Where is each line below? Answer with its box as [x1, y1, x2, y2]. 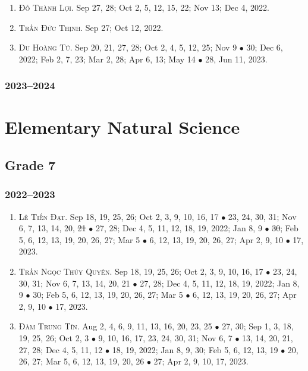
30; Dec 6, [246, 41, 283, 54]
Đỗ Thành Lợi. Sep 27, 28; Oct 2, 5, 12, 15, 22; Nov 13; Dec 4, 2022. [18, 1, 269, 13]
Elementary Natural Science [5, 115, 240, 139]
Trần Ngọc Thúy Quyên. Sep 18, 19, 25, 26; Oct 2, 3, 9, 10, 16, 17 [18, 265, 263, 277]
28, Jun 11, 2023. [205, 52, 268, 65]
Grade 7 [5, 155, 56, 174]
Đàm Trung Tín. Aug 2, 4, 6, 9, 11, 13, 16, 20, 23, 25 [18, 320, 212, 332]
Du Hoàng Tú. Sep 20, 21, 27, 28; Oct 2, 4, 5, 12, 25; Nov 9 [18, 41, 237, 54]
